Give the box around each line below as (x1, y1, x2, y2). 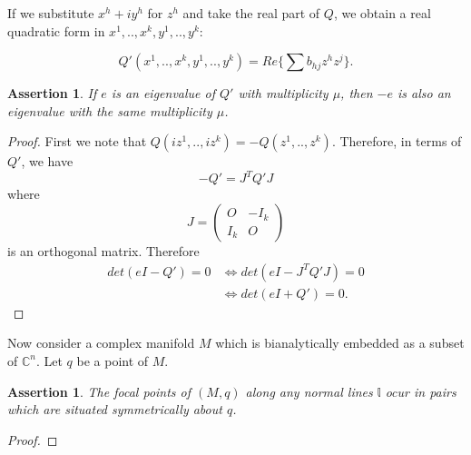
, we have (21, 152, 74, 171)
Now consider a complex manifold (7, 333, 195, 352)
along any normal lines (245, 381, 373, 401)
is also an (397, 84, 451, 103)
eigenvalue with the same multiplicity (7, 101, 212, 120)
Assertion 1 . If (7, 84, 97, 103)
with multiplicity (238, 84, 329, 103)
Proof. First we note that (7, 132, 147, 151)
